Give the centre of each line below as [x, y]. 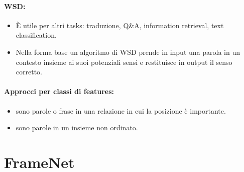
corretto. [29, 72]
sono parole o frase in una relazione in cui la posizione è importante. [121, 110]
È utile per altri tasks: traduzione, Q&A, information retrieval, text [120, 25]
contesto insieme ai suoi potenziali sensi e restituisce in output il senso [124, 62]
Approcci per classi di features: [59, 91]
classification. [36, 35]
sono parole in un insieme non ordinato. [77, 127]
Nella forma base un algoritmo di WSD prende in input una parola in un [128, 52]
